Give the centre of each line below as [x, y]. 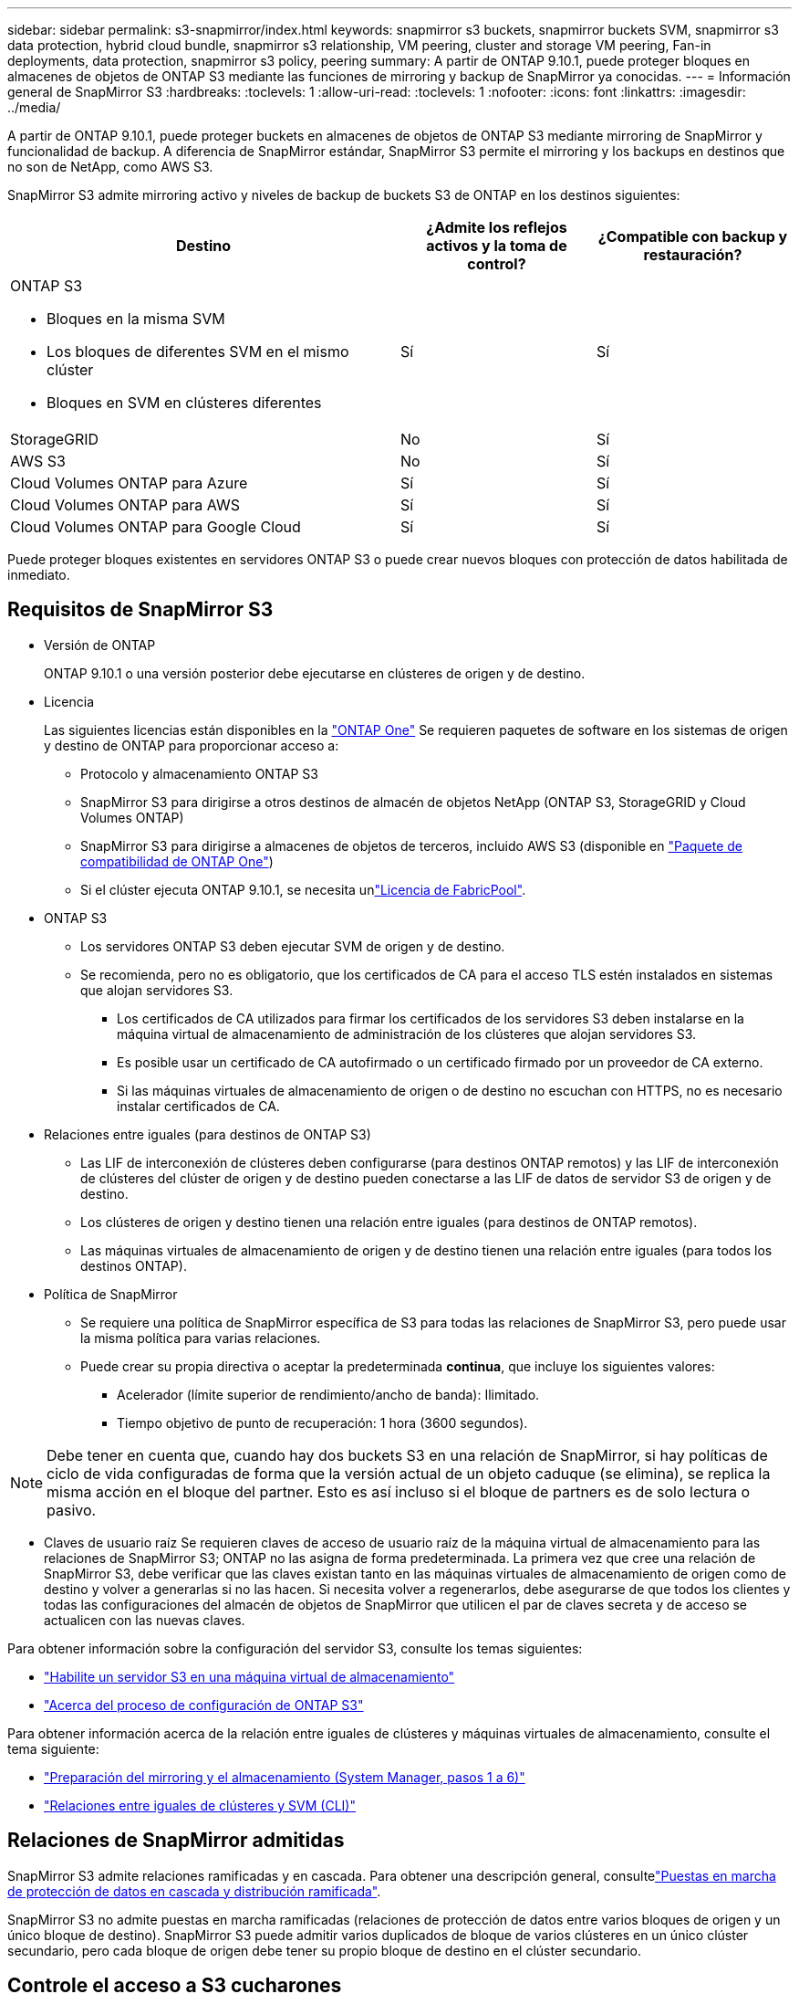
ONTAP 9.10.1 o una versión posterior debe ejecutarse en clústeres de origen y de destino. [315, 673]
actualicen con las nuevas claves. [145, 1620]
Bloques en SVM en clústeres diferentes [184, 403]
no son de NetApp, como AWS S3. [110, 167]
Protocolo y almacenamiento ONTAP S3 [199, 773]
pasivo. [72, 1510]
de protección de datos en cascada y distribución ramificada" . [194, 1891]
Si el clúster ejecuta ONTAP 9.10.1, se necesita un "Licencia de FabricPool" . [303, 889]
